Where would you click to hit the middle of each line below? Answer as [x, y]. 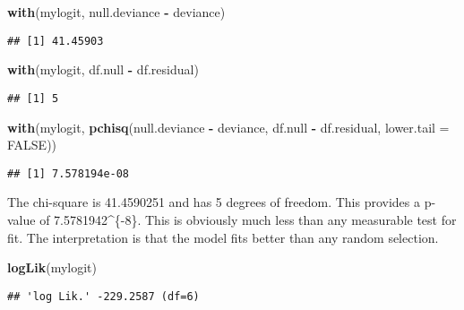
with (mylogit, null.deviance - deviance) [116, 12]
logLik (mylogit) [52, 267]
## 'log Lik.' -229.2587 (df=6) [103, 296]
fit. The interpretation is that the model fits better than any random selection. [223, 237]
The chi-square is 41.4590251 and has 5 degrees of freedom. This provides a [214, 202]
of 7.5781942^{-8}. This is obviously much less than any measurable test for [248, 219]
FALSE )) [32, 145]
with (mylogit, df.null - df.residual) [103, 69]
